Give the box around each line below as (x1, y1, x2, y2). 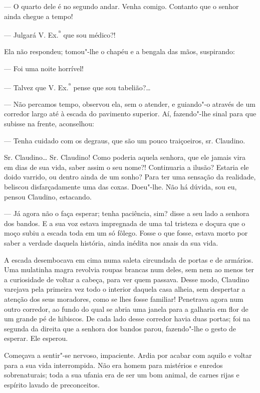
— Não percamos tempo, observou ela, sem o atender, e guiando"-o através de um (4, 98, 255, 109)
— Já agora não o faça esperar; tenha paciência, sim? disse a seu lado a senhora (4, 208, 249, 219)
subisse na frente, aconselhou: (4, 118, 95, 129)
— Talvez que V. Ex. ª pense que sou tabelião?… (4, 80, 151, 92)
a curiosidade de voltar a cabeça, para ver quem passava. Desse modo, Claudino (4, 274, 249, 284)
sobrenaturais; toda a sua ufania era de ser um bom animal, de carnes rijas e (4, 369, 239, 380)
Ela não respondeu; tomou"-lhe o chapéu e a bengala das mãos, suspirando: (4, 46, 235, 57)
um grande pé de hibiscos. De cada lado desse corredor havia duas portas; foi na (4, 313, 250, 324)
